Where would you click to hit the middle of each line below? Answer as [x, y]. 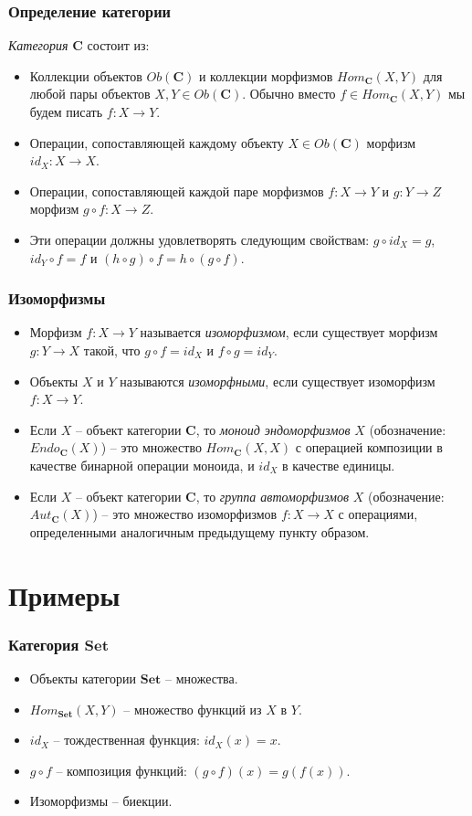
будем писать [66, 111]
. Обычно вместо [289, 94]
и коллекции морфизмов [266, 75]
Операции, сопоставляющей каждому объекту [157, 142]
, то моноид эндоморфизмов [273, 429]
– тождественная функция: [126, 740]
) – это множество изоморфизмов [185, 514]
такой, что [112, 350]
